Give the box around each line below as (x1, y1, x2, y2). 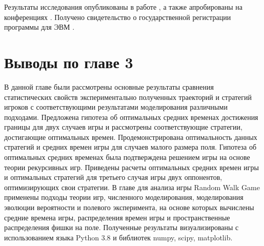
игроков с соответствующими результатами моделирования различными (4, 101, 228, 112)
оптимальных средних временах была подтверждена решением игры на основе (4, 152, 250, 162)
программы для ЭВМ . (4, 22, 75, 32)
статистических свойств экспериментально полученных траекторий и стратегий (4, 91, 252, 102)
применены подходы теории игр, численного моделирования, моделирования (4, 192, 243, 202)
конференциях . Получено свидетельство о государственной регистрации (4, 11, 231, 22)
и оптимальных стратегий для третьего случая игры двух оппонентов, (4, 172, 222, 182)
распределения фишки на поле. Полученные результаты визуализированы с (4, 222, 239, 233)
